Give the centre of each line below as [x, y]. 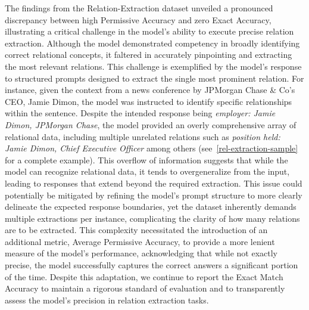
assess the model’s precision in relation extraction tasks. [107, 300]
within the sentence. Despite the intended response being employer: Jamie [140, 113]
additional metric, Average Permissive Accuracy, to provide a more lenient [140, 241]
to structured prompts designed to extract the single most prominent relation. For [154, 78]
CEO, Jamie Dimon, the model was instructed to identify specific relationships [149, 101]
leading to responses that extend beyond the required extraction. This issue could [154, 183]
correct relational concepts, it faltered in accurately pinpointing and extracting [149, 55]
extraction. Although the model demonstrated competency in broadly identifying [152, 43]
